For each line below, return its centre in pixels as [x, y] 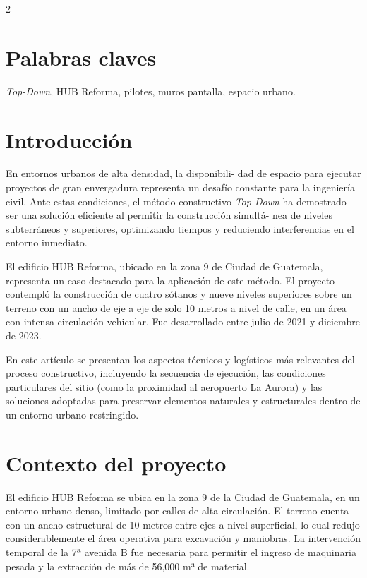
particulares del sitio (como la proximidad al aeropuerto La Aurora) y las [164, 386]
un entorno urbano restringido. [72, 414]
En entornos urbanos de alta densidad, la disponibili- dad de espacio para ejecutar [183, 173]
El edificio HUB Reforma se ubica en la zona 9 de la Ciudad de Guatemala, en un [183, 496]
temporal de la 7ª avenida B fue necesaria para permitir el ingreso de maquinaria [181, 552]
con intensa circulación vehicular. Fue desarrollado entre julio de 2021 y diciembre [183, 321]
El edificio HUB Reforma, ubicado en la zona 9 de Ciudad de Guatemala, [164, 266]
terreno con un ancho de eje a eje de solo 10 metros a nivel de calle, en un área [176, 307]
